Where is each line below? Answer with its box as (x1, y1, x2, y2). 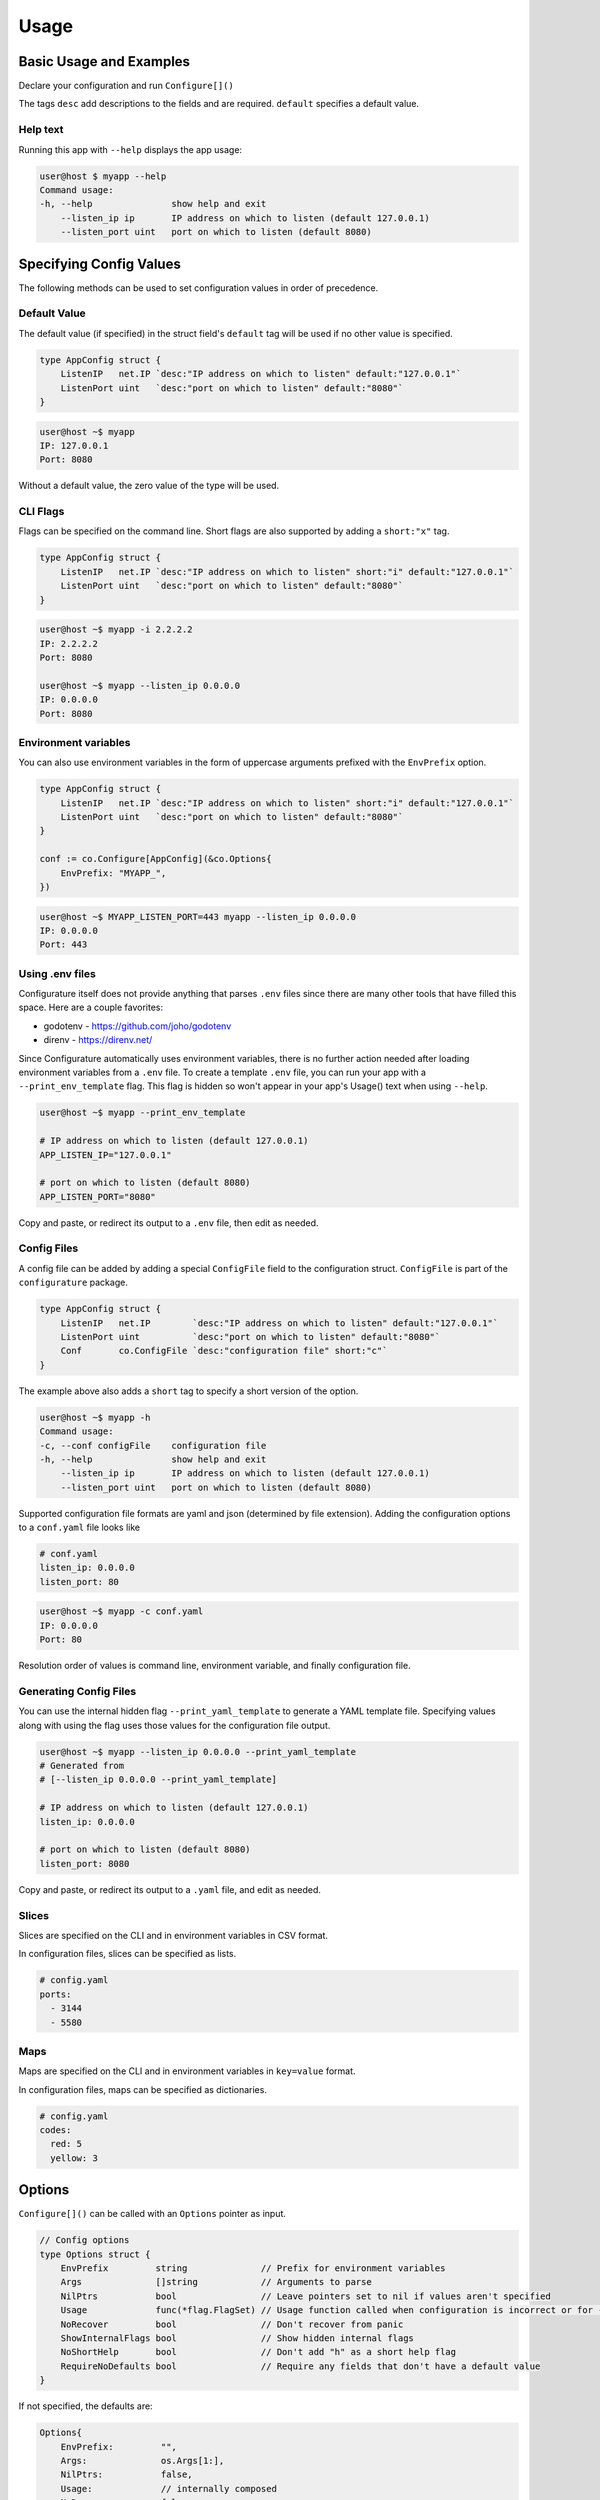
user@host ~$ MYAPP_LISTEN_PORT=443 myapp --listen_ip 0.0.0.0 (39, 911, 357, 922)
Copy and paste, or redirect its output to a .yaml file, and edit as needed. (18, 1883, 322, 1895)
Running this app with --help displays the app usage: (18, 143, 243, 155)
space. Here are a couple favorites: (18, 1001, 164, 1014)
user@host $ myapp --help (39, 170, 167, 182)
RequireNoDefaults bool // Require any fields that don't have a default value (60, 2360, 541, 2372)
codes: (39, 2125, 72, 2135)
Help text (18, 123, 64, 137)
